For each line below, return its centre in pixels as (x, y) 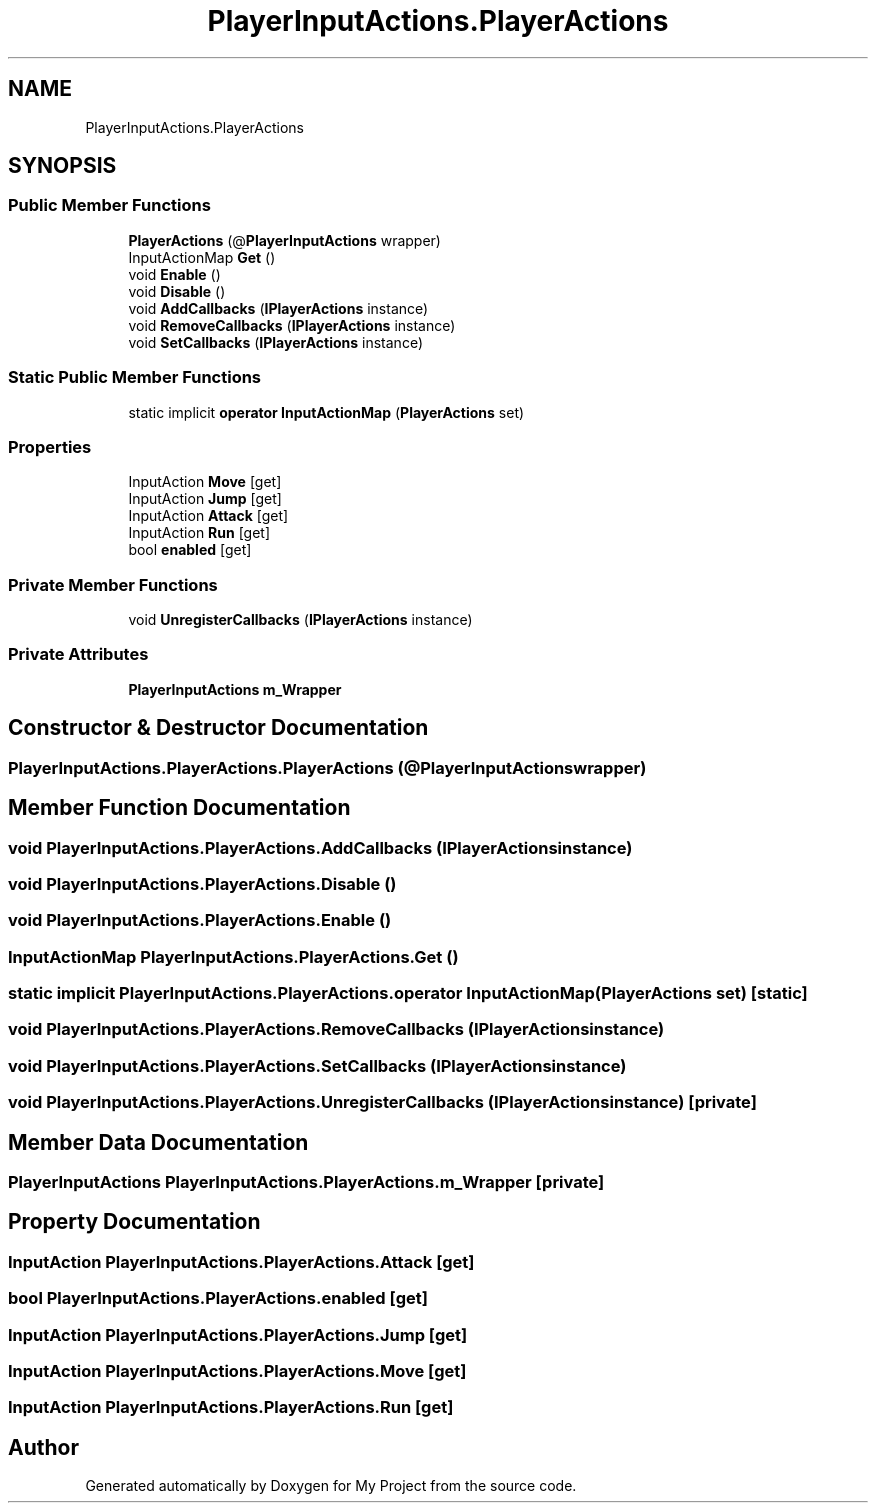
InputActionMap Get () (202, 257)
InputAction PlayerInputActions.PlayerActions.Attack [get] (241, 1261)
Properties (50, 446)
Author (43, 1447)
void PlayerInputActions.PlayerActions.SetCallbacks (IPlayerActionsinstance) (317, 1065)
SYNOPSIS (62, 166)
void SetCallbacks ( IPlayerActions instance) (275, 342)
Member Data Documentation (158, 1142)
